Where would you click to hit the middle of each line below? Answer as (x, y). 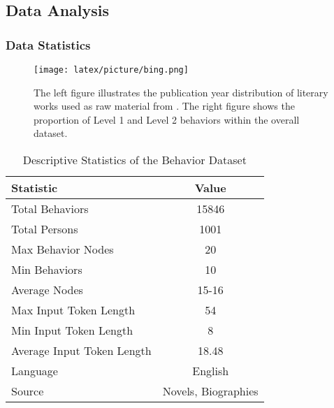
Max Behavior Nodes (63, 249)
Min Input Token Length (72, 330)
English (211, 371)
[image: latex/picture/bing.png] (111, 70)
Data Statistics (48, 44)
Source (28, 391)
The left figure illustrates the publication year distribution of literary (181, 92)
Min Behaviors (47, 270)
